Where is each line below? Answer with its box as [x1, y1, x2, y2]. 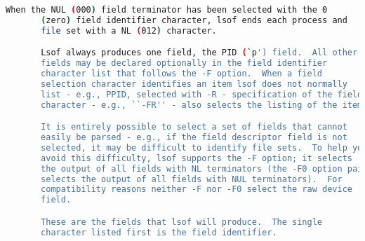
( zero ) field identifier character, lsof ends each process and [41, 15, 347, 25]
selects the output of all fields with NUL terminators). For [41, 174, 343, 184]
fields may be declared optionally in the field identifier [41, 58, 328, 69]
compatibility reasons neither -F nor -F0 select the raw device [41, 184, 352, 195]
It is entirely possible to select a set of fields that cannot [41, 122, 347, 132]
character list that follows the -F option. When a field [41, 69, 323, 79]
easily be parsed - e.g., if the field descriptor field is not [41, 132, 347, 143]
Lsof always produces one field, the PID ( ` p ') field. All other [41, 48, 358, 58]
